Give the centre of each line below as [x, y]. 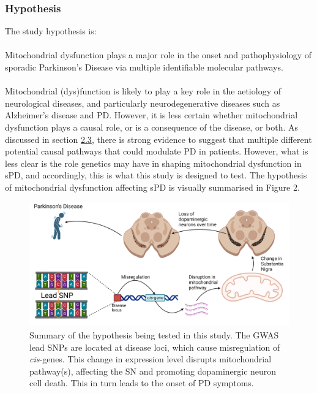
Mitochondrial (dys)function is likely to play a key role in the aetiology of [143, 91]
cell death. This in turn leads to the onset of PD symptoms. [142, 383]
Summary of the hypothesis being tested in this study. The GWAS [154, 335]
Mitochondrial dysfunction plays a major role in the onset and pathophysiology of [158, 55]
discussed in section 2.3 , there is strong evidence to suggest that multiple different [158, 139]
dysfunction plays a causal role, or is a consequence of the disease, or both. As [152, 127]
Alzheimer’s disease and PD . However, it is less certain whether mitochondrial [151, 115]
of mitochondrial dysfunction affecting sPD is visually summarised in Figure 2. [152, 187]
